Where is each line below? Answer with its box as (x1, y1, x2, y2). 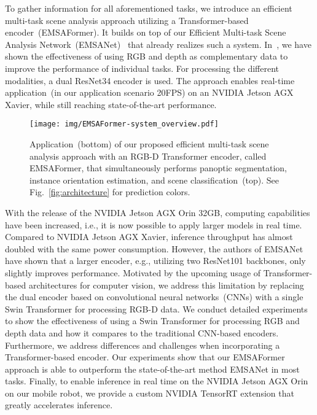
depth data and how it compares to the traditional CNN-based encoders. (5, 326, 279, 339)
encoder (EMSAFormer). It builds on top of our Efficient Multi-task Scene (5, 26, 286, 39)
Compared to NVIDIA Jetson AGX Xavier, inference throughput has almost (5, 230, 293, 243)
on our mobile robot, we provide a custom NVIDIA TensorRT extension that (5, 386, 294, 399)
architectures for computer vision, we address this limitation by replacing (28, 278, 304, 291)
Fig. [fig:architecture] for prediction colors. (29, 185, 190, 198)
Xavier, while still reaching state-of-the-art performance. (5, 98, 217, 111)
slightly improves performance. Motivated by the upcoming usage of (5, 266, 261, 279)
